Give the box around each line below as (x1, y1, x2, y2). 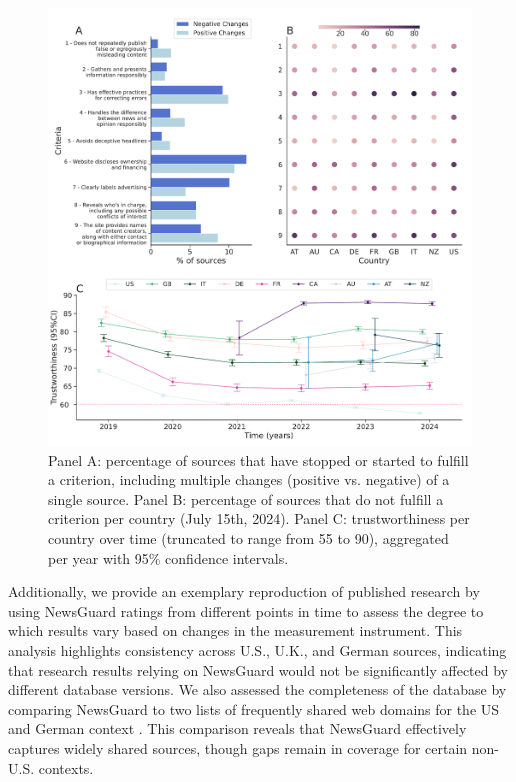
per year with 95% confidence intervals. (48, 547, 289, 568)
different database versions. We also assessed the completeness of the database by (8, 679, 507, 700)
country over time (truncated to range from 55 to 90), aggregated (48, 528, 449, 549)
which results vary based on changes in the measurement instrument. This (8, 620, 463, 641)
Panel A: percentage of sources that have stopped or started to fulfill (48, 449, 469, 470)
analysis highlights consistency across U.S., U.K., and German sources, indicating (8, 640, 507, 661)
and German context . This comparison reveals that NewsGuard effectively (8, 718, 467, 739)
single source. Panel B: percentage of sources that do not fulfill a (48, 488, 444, 509)
